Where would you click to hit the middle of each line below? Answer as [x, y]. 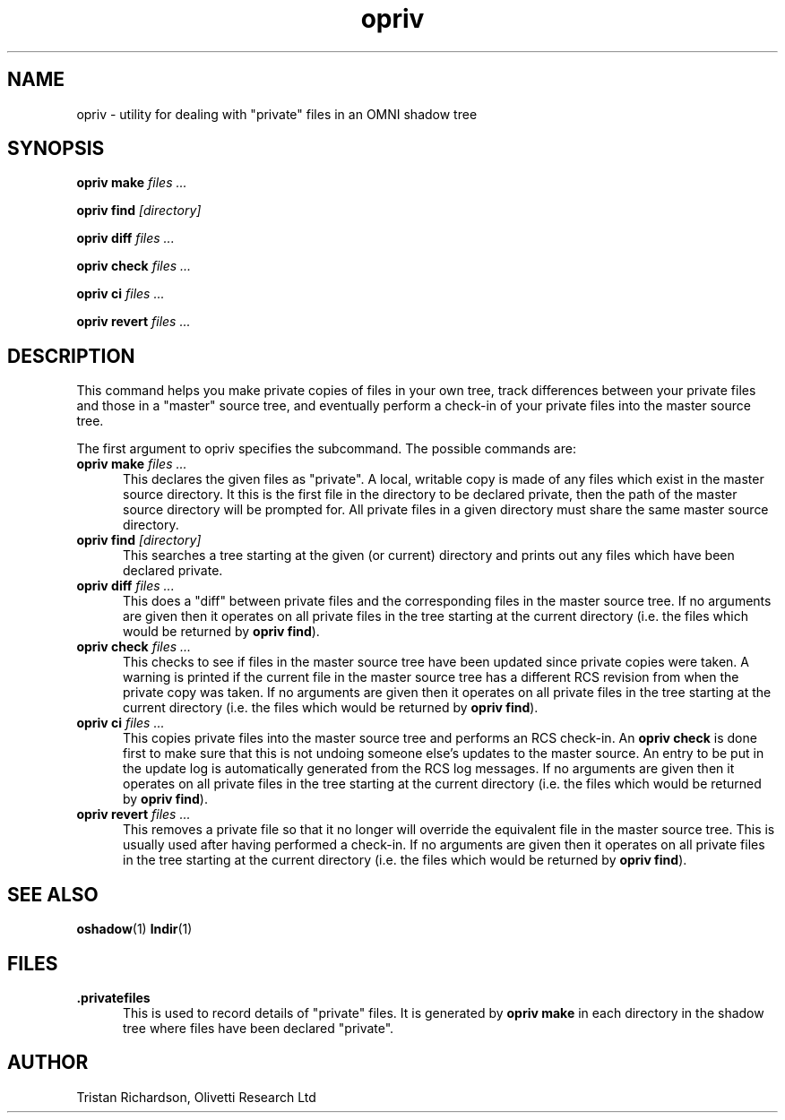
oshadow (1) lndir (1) [134, 929]
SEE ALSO [53, 894]
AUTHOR [48, 1063]
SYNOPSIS [56, 149]
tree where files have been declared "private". [259, 1028]
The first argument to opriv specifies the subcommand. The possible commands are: [326, 449]
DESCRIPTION [71, 356]
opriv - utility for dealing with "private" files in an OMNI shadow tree [277, 114]
